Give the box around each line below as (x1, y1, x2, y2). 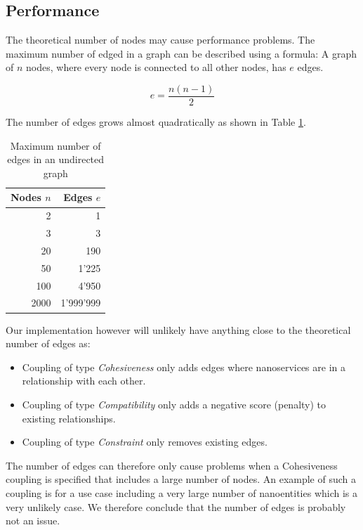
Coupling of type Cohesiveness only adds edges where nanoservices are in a (22, 359, 345, 374)
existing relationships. (22, 411, 116, 425)
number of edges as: (6, 336, 91, 351)
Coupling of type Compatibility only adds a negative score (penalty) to (22, 396, 326, 411)
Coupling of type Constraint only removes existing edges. (22, 434, 268, 449)
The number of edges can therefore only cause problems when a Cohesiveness (6, 458, 338, 472)
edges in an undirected (7, 152, 105, 167)
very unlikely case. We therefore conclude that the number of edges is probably (6, 499, 346, 514)
